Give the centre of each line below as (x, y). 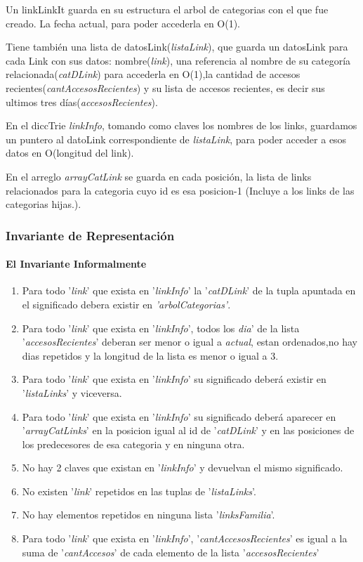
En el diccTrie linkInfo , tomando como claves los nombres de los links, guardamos (181, 125)
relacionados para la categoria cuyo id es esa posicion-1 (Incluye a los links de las (180, 190)
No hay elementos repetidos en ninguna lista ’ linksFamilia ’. (148, 515)
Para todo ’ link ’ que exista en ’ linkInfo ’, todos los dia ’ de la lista (161, 328)
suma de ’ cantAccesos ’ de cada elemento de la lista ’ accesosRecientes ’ (171, 552)
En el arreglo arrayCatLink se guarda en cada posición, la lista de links (159, 176)
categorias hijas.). (44, 204)
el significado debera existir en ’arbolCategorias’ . (126, 304)
